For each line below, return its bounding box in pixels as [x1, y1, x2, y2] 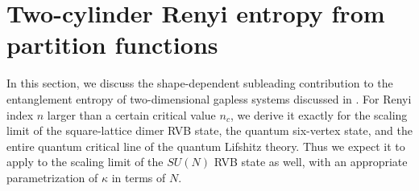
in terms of [111, 169, 166, 185]
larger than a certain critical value [47, 106, 216, 123]
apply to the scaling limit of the [6, 153, 164, 170]
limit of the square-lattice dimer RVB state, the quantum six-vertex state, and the [6, 122, 413, 139]
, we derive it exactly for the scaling [230, 106, 408, 123]
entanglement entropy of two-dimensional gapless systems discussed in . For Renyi [6, 90, 412, 107]
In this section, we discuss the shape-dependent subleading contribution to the [6, 75, 393, 91]
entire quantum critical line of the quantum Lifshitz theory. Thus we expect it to [6, 137, 405, 154]
